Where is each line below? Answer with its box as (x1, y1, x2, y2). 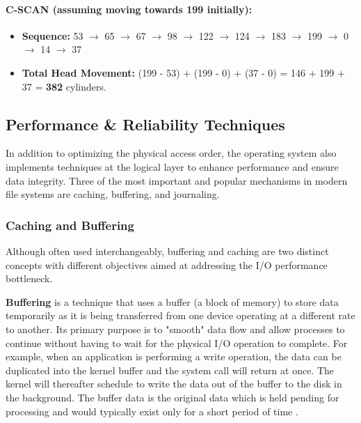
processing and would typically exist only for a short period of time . (6, 403, 298, 418)
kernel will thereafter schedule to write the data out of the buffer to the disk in (6, 376, 342, 391)
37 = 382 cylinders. (22, 79, 106, 93)
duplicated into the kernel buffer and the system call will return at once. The (6, 362, 335, 377)
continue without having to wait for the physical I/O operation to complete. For (6, 335, 348, 350)
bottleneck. (6, 271, 53, 286)
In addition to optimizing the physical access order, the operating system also (6, 146, 337, 160)
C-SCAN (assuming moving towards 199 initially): (6, 1, 252, 16)
